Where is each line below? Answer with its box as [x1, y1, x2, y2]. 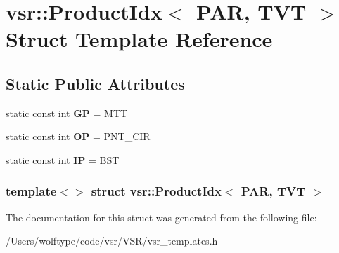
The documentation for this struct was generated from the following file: [6, 210, 317, 224]
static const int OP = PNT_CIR [6, 129, 151, 144]
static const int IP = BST [6, 152, 120, 167]
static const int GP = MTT [6, 105, 128, 120]
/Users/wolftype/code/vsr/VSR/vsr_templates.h [6, 233, 218, 248]
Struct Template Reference [6, 25, 273, 53]
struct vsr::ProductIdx [91, 182, 222, 200]
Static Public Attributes [6, 72, 185, 94]
